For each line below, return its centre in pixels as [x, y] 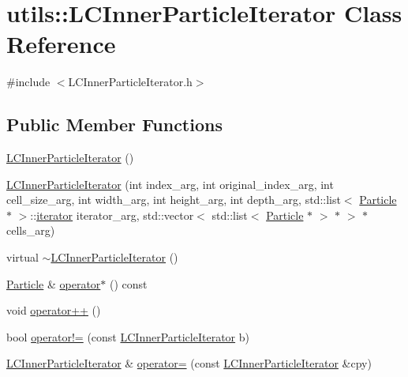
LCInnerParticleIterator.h [130, 82]
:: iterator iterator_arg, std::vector [112, 215]
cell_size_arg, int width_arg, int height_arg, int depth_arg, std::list [174, 200]
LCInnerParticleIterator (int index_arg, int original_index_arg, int [170, 184]
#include [28, 82]
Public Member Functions [114, 124]
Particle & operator [54, 283]
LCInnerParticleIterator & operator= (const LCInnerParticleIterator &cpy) [189, 363]
